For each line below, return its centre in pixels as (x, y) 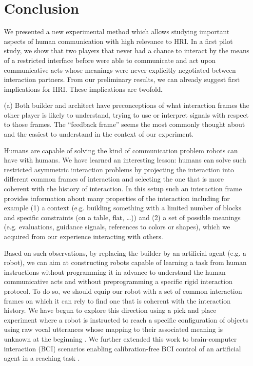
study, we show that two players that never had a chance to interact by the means (127, 51)
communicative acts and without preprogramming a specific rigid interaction (118, 281)
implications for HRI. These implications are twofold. (83, 89)
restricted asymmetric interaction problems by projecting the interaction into (119, 169)
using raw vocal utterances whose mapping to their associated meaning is (113, 329)
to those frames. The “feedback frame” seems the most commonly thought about (125, 124)
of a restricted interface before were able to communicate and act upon (110, 60)
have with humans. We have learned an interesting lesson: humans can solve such (125, 160)
